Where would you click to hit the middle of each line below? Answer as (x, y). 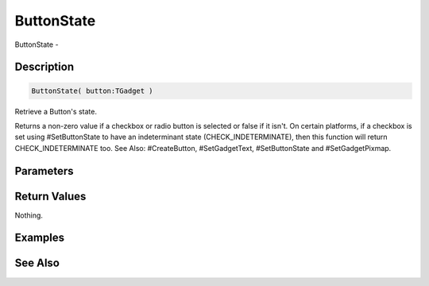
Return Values (50, 196)
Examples (40, 238)
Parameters (44, 171)
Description (44, 67)
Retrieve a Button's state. (56, 111)
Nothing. (29, 215)
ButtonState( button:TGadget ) (93, 91)
